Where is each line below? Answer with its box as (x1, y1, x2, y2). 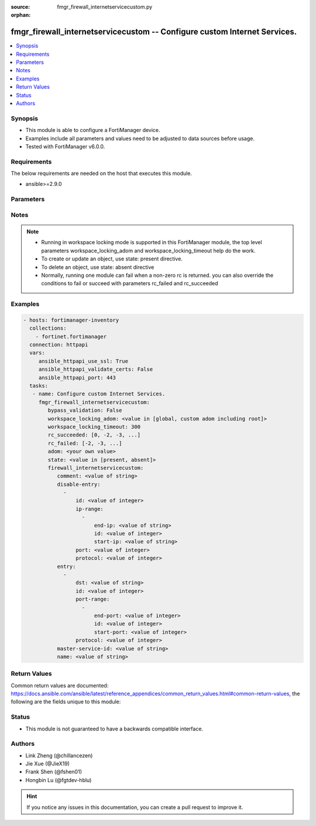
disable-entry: (57, 481, 101, 488)
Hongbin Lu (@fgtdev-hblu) (25, 776, 92, 783)
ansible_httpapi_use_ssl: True (38, 358, 129, 364)
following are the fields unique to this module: (11, 698, 121, 705)
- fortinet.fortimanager (35, 333, 107, 340)
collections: (29, 325, 67, 331)
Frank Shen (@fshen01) (25, 769, 82, 776)
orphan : (11, 12, 31, 19)
